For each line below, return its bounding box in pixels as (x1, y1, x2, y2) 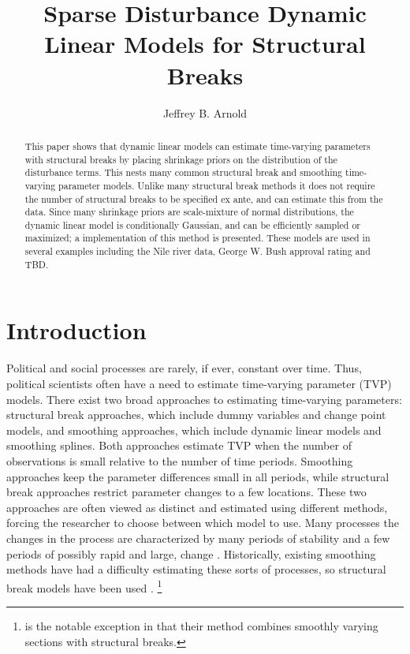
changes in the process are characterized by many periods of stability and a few (6, 529, 390, 546)
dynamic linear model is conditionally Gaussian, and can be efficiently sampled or (24, 218, 360, 231)
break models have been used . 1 (6, 577, 162, 596)
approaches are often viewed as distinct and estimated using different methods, (6, 499, 388, 515)
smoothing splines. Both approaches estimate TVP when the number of (6, 437, 352, 454)
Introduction (6, 314, 147, 346)
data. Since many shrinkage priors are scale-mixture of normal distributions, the (24, 205, 354, 219)
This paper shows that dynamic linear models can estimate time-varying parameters (24, 139, 371, 152)
